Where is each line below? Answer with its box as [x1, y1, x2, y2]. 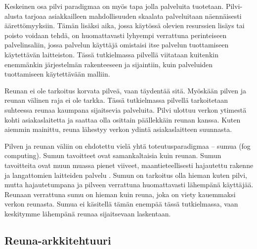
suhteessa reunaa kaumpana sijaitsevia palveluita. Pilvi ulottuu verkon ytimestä [4, 104, 247, 115]
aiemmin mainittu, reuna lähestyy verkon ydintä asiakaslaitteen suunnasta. [4, 124, 232, 134]
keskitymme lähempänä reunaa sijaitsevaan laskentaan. [4, 208, 171, 218]
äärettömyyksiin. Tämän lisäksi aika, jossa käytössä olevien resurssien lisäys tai [4, 20, 245, 31]
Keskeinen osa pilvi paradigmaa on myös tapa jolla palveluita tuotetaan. [4, 1, 224, 11]
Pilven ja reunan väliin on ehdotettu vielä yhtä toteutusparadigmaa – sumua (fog [4, 140, 251, 151]
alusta [4, 10, 23, 21]
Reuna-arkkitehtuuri [4, 232, 111, 248]
